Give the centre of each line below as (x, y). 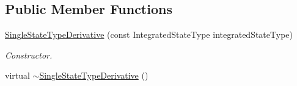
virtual (17, 75)
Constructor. (29, 55)
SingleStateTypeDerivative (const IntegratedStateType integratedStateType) (149, 34)
